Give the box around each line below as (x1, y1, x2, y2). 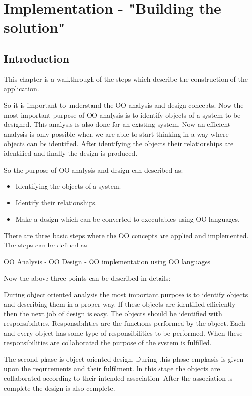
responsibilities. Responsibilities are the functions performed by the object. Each (4, 318, 245, 328)
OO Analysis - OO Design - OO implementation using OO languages (4, 256, 211, 267)
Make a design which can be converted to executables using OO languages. (15, 214, 240, 224)
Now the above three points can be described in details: (4, 272, 171, 283)
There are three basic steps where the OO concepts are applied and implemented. (4, 230, 249, 240)
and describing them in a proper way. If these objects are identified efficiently (4, 298, 236, 309)
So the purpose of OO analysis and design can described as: (4, 164, 183, 174)
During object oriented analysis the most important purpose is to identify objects (4, 289, 248, 299)
